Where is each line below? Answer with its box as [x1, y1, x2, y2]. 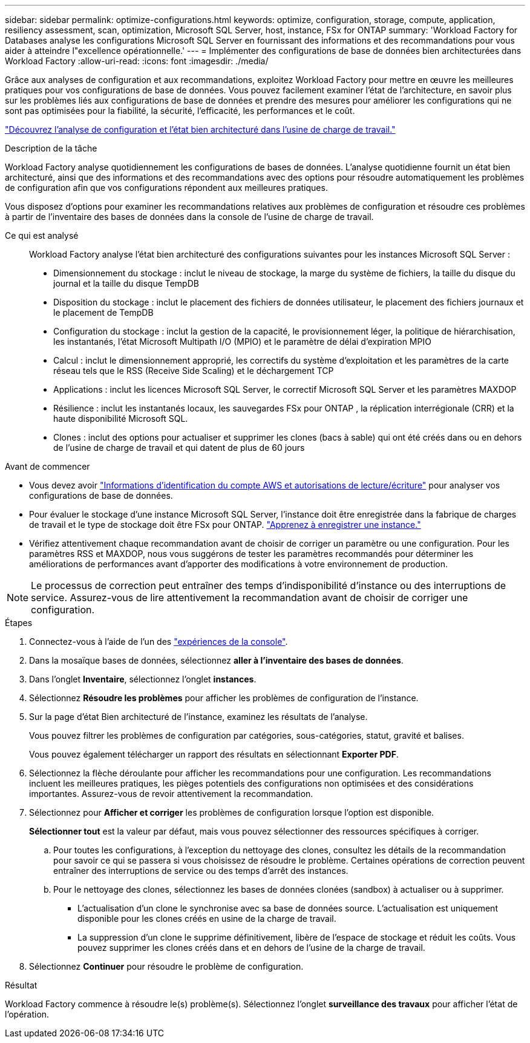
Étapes [5, 618, 33, 628]
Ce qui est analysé [5, 230, 79, 241]
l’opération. [5, 1009, 50, 1019]
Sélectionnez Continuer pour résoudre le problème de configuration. [29, 961, 304, 971]
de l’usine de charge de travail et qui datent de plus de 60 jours [53, 442, 305, 453]
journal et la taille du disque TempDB [53, 278, 199, 288]
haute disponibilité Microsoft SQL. [53, 413, 188, 424]
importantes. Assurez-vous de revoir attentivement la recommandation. [29, 788, 313, 799]
